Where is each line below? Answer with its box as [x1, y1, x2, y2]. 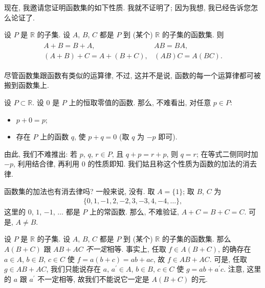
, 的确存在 [218, 244, 251, 254]
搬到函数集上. [4, 80, 49, 90]
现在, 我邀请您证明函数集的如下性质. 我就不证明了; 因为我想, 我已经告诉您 [4, 2, 251, 12]
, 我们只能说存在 [46, 263, 101, 274]
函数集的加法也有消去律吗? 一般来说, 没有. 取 [4, 185, 155, 196]
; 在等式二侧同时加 [196, 148, 258, 159]
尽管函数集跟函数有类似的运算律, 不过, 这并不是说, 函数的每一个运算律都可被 [4, 69, 261, 80]
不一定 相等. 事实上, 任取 [85, 244, 166, 254]
